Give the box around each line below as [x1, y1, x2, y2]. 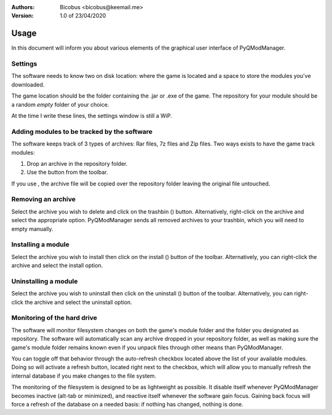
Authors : [11, 4, 35, 10]
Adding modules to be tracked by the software [11, 127, 153, 136]
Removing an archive [11, 195, 76, 204]
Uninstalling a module [11, 277, 78, 285]
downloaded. [11, 80, 45, 88]
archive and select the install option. [11, 262, 103, 270]
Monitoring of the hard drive [11, 314, 98, 322]
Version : [11, 12, 34, 20]
